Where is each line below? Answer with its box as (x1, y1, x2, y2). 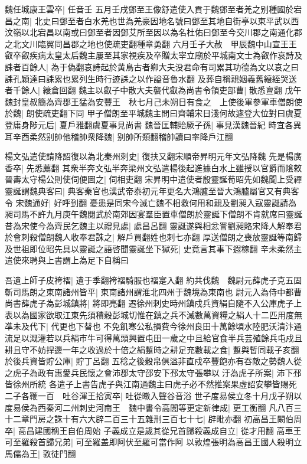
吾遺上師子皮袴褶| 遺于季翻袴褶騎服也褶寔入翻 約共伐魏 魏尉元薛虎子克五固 (5, 274, 302, 286)
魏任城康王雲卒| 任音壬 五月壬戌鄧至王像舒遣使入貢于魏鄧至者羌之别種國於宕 (5, 3, 302, 15)
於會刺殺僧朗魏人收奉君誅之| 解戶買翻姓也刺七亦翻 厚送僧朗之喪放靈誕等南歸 (5, 231, 302, 243)
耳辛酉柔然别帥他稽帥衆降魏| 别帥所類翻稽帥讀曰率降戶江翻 (5, 130, 233, 142)
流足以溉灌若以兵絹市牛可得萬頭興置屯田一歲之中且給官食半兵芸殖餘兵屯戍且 (5, 332, 302, 344)
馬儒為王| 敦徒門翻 (5, 447, 76, 459)
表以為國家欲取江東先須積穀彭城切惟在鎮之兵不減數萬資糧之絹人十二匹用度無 (5, 308, 302, 321)
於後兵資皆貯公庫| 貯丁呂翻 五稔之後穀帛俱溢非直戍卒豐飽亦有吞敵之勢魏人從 (5, 355, 302, 367)
